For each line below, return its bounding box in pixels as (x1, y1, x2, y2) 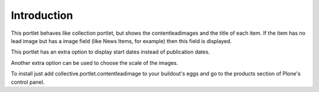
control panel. (11, 78, 45, 86)
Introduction (11, 9, 73, 22)
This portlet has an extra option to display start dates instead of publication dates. (11, 48, 210, 55)
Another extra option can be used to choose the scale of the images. (11, 59, 178, 66)
